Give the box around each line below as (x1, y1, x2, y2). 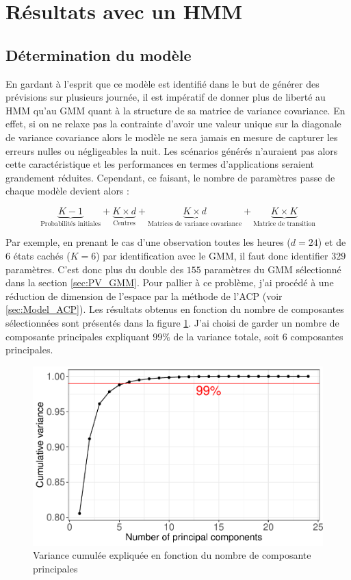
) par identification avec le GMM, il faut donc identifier (96, 248, 328, 262)
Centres (113, 219, 135, 227)
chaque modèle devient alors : (5, 184, 129, 198)
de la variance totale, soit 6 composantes (173, 329, 343, 343)
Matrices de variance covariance (148, 220, 242, 227)
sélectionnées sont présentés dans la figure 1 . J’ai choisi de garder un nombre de (5, 315, 339, 329)
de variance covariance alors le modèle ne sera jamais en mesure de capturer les (5, 129, 338, 144)
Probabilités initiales (40, 220, 101, 227)
